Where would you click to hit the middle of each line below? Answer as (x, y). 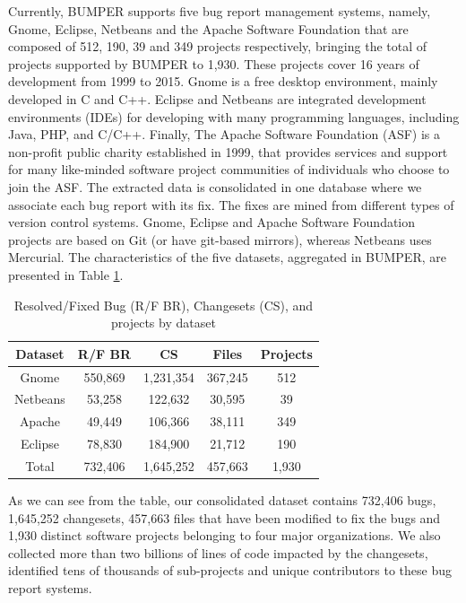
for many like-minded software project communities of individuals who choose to (229, 169)
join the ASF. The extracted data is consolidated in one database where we (215, 186)
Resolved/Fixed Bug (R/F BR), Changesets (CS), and (164, 305)
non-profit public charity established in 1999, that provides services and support (228, 151)
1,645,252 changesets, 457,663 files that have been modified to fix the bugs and (224, 517)
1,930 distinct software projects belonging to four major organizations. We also (224, 535)
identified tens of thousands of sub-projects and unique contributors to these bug (230, 570)
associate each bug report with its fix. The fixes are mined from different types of (231, 204)
